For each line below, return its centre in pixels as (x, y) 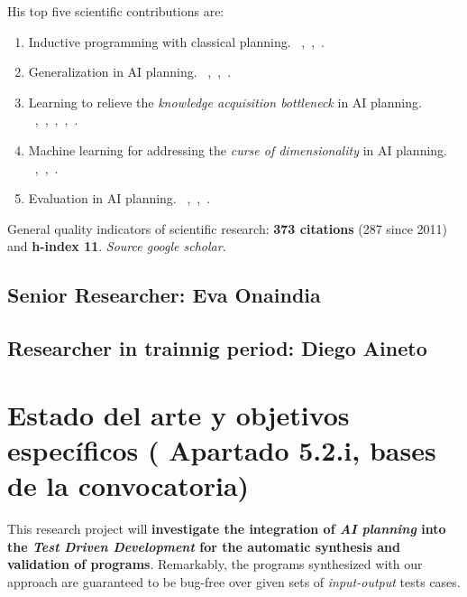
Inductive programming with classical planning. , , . (176, 41)
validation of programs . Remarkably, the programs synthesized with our (215, 564)
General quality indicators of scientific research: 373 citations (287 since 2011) (228, 228)
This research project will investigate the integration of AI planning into (227, 528)
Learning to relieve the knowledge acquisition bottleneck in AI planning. (225, 102)
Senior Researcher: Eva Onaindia (164, 295)
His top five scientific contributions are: (116, 11)
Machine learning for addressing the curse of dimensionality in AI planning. (238, 149)
